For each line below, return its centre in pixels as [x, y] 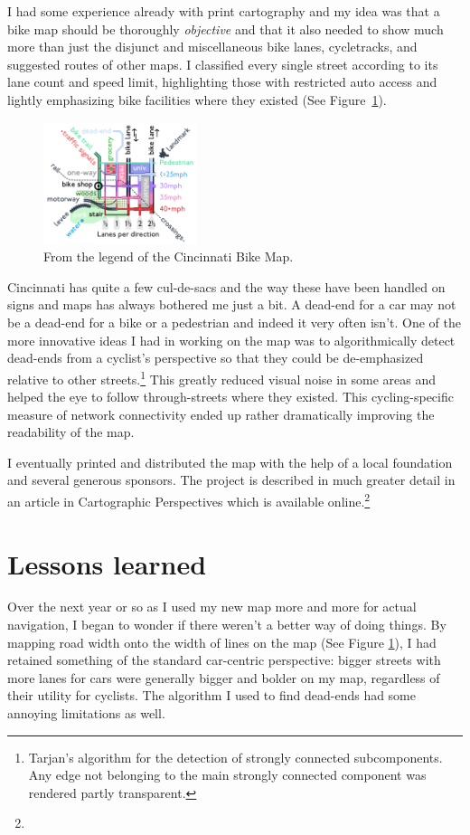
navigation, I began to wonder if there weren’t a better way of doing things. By [227, 625]
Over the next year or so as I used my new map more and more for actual [212, 607]
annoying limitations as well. [86, 713]
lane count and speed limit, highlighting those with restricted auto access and [222, 82]
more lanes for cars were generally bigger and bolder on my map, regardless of [224, 677]
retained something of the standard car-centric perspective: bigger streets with [224, 660]
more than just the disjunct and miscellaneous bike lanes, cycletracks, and [212, 47]
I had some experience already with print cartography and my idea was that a [224, 11]
